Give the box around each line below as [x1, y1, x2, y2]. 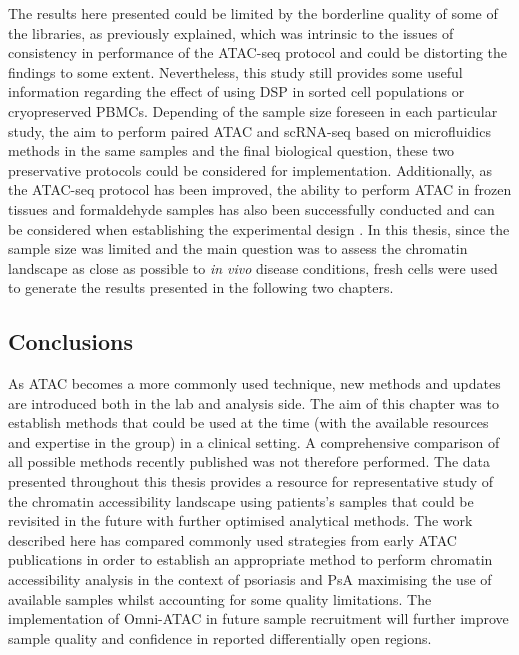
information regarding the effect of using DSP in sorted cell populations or [8, 81, 465, 102]
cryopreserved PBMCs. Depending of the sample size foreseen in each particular [8, 100, 498, 121]
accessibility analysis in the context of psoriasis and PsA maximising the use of [8, 569, 492, 590]
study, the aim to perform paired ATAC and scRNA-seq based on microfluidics [8, 120, 491, 141]
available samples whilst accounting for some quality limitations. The [8, 588, 432, 609]
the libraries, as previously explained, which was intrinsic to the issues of [8, 22, 454, 43]
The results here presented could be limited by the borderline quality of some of [8, 3, 498, 23]
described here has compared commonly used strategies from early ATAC [8, 529, 457, 550]
